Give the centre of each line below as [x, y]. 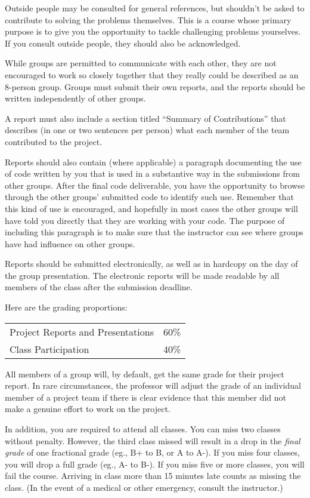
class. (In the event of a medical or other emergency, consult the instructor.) [144, 487]
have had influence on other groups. [70, 243]
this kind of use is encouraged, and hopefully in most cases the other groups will [151, 208]
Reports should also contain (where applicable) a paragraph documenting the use [153, 162]
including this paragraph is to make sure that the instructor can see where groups [154, 232]
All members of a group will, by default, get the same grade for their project [145, 373]
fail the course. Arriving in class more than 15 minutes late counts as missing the [153, 476]
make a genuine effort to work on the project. [88, 409]
